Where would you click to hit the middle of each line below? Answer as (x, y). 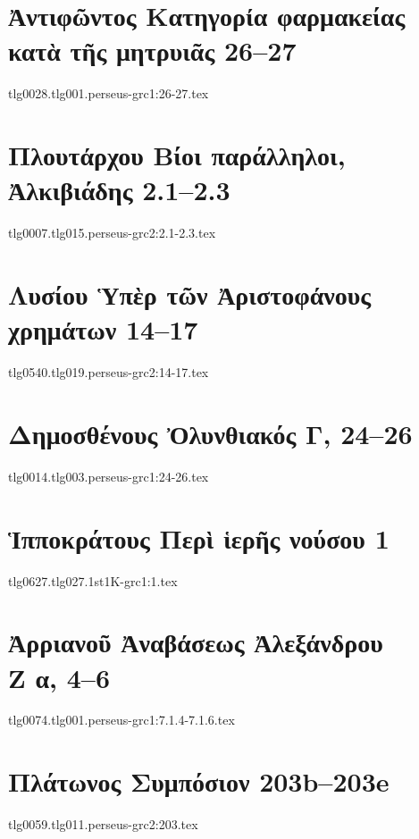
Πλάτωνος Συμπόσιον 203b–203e (199, 781)
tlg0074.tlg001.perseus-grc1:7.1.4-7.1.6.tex (122, 720)
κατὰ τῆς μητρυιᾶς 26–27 (152, 50)
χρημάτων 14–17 (103, 329)
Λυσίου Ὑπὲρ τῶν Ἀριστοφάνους (190, 294)
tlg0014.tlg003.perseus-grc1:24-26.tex (109, 476)
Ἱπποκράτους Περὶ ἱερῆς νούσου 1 (199, 537)
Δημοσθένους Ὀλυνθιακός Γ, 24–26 (210, 433)
